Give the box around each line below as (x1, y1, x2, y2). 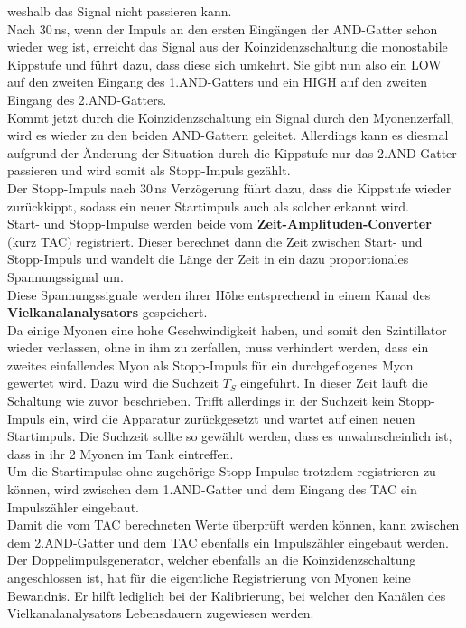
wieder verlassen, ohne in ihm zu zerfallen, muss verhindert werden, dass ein (7, 338, 429, 357)
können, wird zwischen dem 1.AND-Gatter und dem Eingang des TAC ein (7, 480, 417, 499)
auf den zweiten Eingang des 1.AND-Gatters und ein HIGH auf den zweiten (7, 72, 428, 91)
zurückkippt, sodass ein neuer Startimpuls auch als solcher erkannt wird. (7, 196, 409, 215)
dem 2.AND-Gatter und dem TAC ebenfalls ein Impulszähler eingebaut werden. (7, 532, 450, 551)
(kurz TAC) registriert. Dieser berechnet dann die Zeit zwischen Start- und (7, 231, 423, 250)
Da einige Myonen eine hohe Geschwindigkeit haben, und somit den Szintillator (7, 320, 447, 339)
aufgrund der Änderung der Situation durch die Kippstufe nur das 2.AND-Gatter (7, 143, 457, 162)
